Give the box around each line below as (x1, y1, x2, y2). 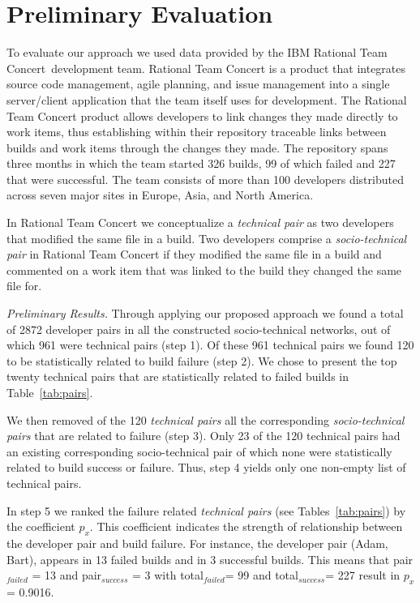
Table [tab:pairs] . (6, 384, 93, 400)
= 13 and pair (32, 567, 102, 584)
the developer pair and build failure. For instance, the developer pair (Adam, (6, 534, 388, 551)
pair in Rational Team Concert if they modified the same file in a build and (6, 246, 382, 263)
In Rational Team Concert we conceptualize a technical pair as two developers (6, 214, 394, 231)
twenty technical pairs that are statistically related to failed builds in (6, 368, 349, 385)
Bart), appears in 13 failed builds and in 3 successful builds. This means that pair (6, 550, 414, 567)
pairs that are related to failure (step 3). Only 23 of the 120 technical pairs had (6, 427, 401, 444)
